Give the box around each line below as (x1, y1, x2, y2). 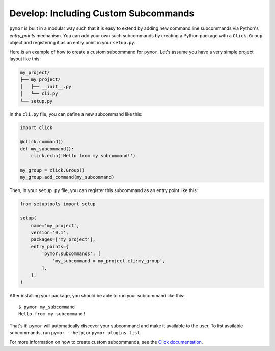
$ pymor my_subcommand (18, 304, 75, 310)
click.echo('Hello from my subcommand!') (31, 153, 136, 159)
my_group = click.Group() (20, 167, 85, 173)
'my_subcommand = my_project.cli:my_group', (52, 258, 166, 264)
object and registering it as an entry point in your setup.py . (9, 40, 136, 46)
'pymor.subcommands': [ (41, 251, 101, 257)
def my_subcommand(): (20, 146, 74, 152)
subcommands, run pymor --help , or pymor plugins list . (9, 330, 142, 336)
